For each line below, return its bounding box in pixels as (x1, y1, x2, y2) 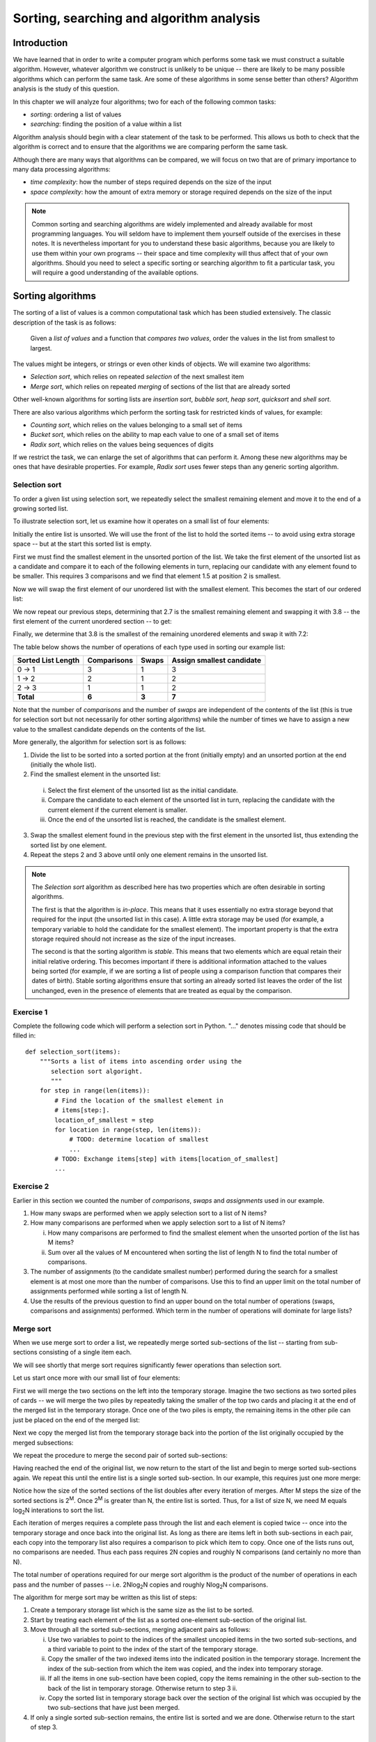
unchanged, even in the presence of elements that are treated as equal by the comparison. (31, 986, 292, 994)
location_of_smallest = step (54, 1116, 155, 1124)
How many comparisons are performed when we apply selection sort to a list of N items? (30, 1219, 285, 1227)
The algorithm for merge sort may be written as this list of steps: (13, 1593, 198, 1602)
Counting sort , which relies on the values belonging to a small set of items (30, 420, 243, 429)
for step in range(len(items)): (39, 1087, 150, 1095)
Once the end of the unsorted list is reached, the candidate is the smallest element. (47, 815, 287, 824)
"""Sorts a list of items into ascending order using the (39, 1058, 242, 1065)
